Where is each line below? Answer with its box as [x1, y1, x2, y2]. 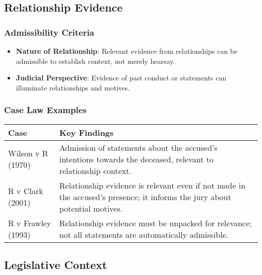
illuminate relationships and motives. [16, 82, 130, 93]
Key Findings [59, 126, 114, 138]
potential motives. [59, 202, 123, 214]
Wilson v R [8, 147, 48, 159]
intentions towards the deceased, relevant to [59, 153, 214, 165]
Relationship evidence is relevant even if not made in [59, 179, 246, 191]
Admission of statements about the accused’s [59, 141, 218, 153]
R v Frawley [8, 217, 51, 229]
